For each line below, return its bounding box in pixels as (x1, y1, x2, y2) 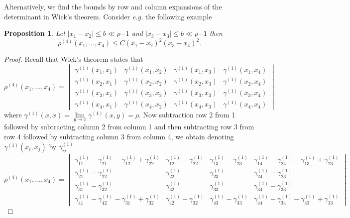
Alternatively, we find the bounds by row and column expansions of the (4, 1, 222, 11)
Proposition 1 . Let (4, 28, 65, 38)
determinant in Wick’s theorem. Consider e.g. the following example (4, 11, 212, 21)
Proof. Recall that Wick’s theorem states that (4, 54, 143, 64)
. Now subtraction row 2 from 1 (139, 109, 235, 120)
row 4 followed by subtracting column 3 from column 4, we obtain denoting (4, 131, 234, 142)
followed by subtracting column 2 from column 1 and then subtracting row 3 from (4, 121, 254, 132)
